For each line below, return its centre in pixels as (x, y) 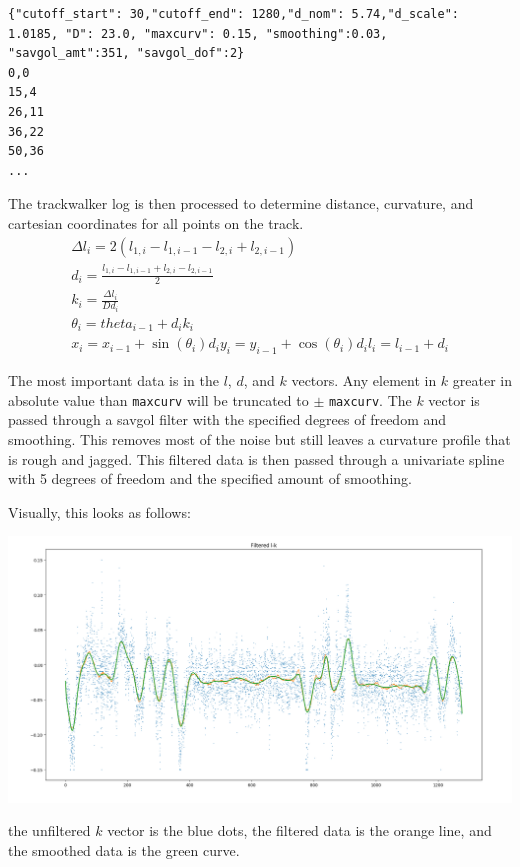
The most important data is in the (113, 380)
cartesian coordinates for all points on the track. (156, 222)
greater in (482, 380)
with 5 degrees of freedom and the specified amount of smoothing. (210, 478)
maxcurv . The (370, 399)
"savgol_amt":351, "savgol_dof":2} (126, 53)
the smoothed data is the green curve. (124, 849)
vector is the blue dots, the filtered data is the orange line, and (299, 830)
